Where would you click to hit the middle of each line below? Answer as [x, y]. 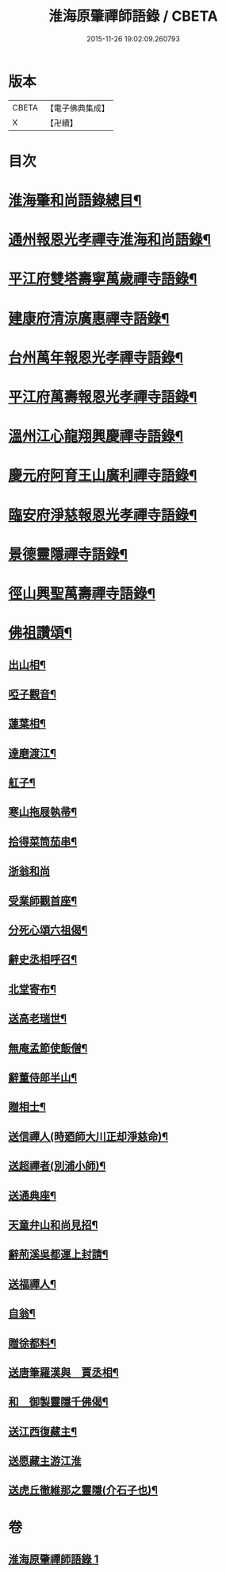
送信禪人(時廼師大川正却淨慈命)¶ [88, 1136]
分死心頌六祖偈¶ [48, 930]
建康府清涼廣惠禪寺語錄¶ [89, 318]
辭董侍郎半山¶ [43, 1077]
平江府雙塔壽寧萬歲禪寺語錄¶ [103, 279]
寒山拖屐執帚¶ [43, 812]
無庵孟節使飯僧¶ [48, 1048]
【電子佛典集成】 [77, 108]
